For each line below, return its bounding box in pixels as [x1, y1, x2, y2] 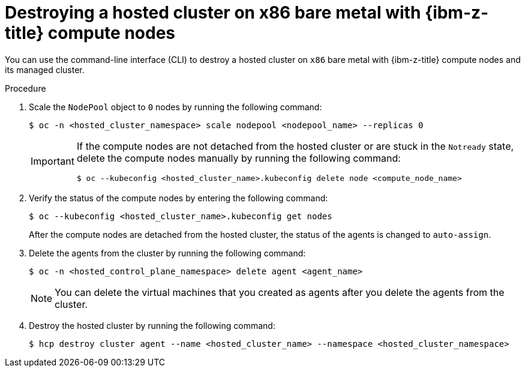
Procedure [5, 83, 46, 93]
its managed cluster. [5, 64, 85, 75]
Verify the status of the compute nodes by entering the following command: [29, 192, 328, 203]
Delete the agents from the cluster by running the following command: [29, 247, 306, 258]
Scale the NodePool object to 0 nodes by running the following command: [29, 101, 322, 112]
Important [31, 155, 74, 168]
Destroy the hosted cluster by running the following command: [29, 320, 275, 331]
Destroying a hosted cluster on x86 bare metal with [5, 2, 421, 23]
